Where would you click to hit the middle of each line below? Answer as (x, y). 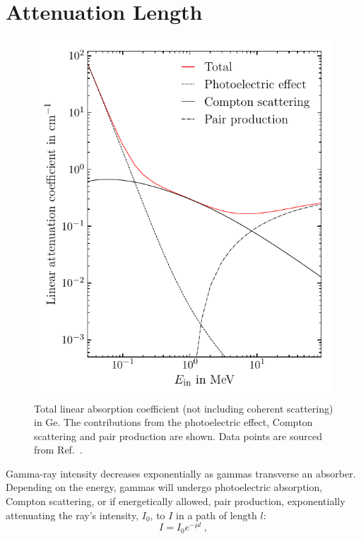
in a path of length (217, 515)
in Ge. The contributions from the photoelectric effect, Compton (173, 422)
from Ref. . (58, 450)
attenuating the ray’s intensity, (72, 515)
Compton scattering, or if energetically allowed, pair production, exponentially (176, 501)
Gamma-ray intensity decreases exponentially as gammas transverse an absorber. (181, 473)
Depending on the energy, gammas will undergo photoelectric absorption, (164, 487)
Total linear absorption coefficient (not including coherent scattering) (184, 408)
